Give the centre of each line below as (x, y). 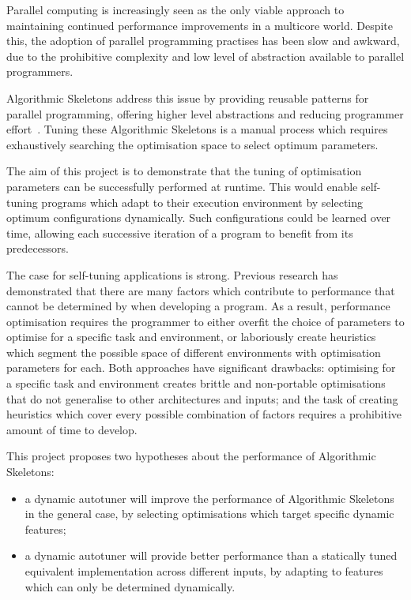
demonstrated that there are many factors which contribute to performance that (201, 290)
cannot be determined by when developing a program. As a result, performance (198, 306)
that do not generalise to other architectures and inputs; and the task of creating (202, 398)
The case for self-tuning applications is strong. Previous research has (172, 274)
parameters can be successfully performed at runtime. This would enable (182, 186)
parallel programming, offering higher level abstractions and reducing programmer (205, 113)
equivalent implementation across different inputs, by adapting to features (204, 571)
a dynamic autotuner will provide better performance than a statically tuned (211, 555)
